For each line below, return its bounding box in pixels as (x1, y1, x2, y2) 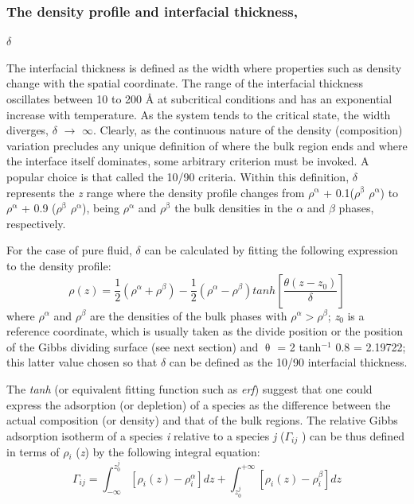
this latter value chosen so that (6, 354, 158, 370)
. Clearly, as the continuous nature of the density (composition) (92, 122, 403, 138)
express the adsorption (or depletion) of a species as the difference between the (6, 396, 391, 413)
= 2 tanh (277, 338, 322, 355)
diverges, (6, 122, 49, 138)
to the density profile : (6, 257, 111, 273)
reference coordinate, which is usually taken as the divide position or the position (6, 323, 403, 339)
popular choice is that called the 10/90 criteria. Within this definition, (6, 168, 350, 184)
